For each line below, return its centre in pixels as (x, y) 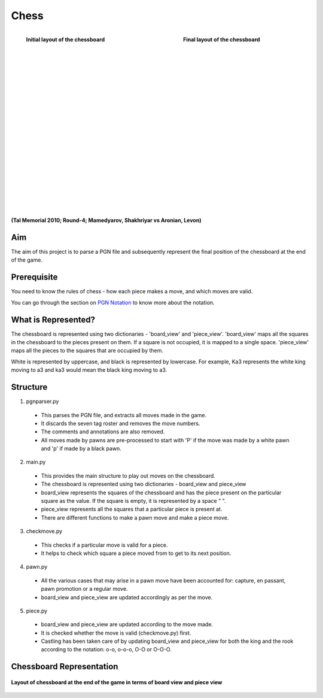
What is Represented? (53, 319)
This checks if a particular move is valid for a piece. (104, 545)
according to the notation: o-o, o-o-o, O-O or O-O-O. (106, 650)
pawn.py (37, 567)
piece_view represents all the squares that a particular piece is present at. (132, 509)
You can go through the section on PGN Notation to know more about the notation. (113, 302)
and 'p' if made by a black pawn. (81, 448)
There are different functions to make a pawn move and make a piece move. (135, 517)
